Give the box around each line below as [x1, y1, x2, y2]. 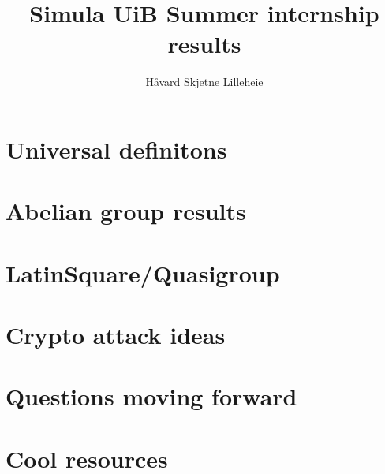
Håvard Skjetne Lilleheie [145, 73, 264, 90]
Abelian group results [6, 195, 246, 227]
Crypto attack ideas [6, 319, 226, 351]
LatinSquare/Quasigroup [6, 256, 280, 289]
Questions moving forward [6, 380, 297, 412]
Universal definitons [6, 132, 227, 165]
